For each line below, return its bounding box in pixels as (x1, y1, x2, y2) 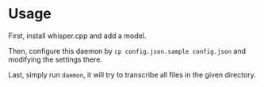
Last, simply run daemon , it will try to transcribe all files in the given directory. (8, 70, 256, 79)
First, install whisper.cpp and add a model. (8, 31, 147, 40)
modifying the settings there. (8, 55, 103, 64)
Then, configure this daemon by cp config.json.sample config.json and (8, 46, 247, 55)
